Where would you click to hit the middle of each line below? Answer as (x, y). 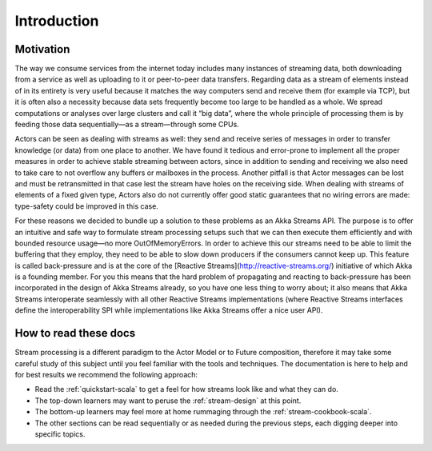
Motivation (42, 49)
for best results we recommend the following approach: (106, 374)
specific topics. (60, 434)
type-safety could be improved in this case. (87, 206)
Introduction (57, 21)
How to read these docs (75, 333)
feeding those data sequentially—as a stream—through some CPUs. (127, 125)
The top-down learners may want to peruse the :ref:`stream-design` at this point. (168, 401)
